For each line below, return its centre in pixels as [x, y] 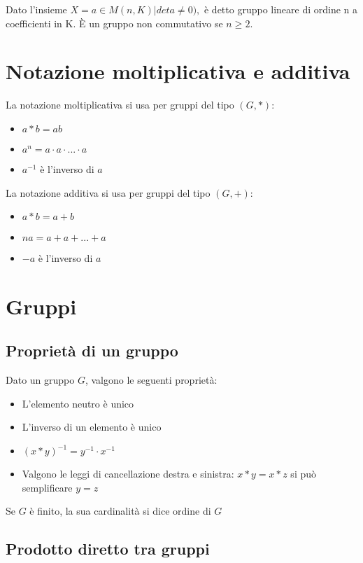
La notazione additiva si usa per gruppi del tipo [108, 192]
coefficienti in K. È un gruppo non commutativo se [114, 23]
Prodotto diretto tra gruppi [108, 549]
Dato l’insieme [36, 9]
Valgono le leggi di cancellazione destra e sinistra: [128, 474]
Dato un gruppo [40, 380]
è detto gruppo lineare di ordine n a [281, 9]
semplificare [47, 487]
